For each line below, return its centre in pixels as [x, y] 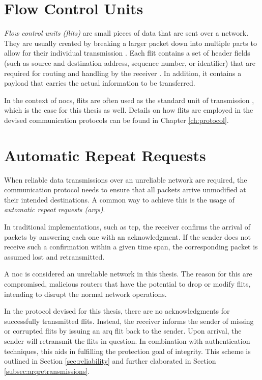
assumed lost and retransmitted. [54, 256]
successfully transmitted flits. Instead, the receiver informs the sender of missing [129, 321]
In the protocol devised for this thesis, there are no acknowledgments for [117, 311]
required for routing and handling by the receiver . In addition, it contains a [123, 73]
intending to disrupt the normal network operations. [85, 294]
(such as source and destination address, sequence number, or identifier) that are [130, 62]
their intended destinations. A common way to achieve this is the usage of [119, 199]
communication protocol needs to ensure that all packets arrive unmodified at [125, 189]
